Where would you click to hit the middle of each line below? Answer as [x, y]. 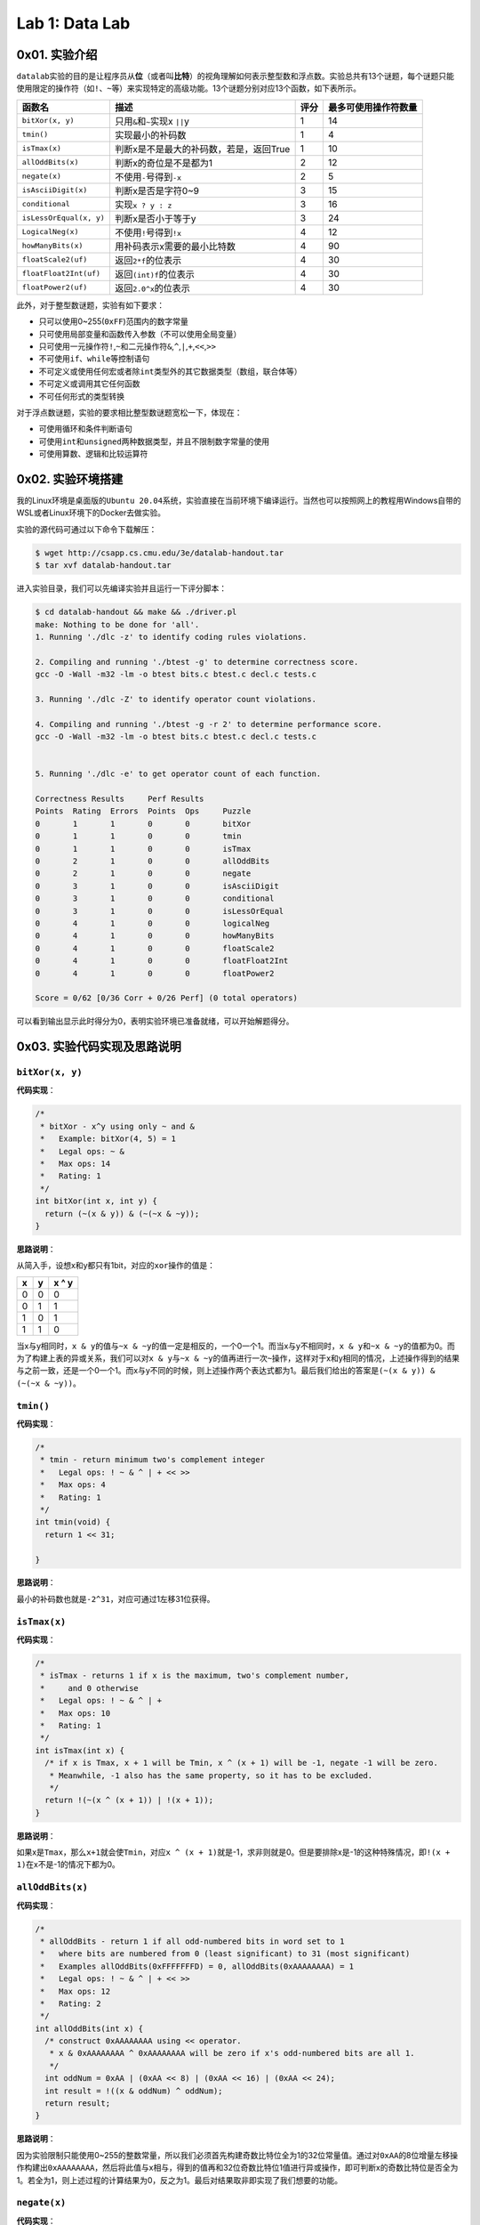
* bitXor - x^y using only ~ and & [118, 1126]
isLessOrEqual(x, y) [64, 218]
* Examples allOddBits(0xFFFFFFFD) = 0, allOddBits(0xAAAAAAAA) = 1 [197, 1966]
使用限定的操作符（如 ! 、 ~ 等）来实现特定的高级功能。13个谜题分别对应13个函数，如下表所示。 [189, 88]
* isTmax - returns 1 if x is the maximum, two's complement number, [195, 1676]
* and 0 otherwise [90, 1688]
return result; [78, 2104]
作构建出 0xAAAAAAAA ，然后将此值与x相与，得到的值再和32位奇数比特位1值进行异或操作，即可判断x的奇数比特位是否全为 [237, 2168]
